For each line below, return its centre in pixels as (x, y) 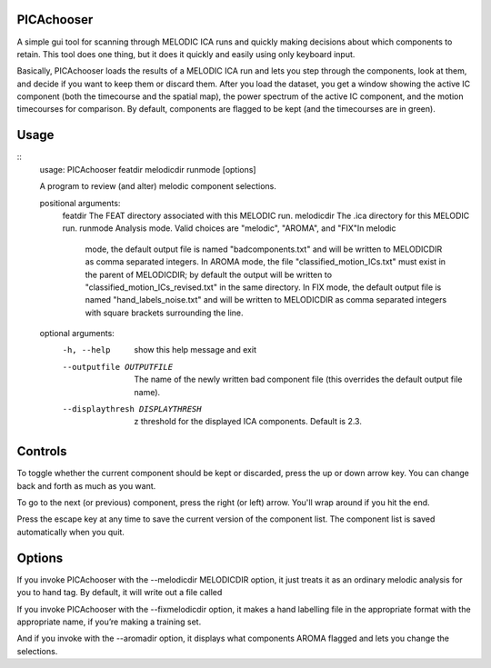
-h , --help (86, 350)
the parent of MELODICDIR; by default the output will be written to (208, 274)
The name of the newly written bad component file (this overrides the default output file (298, 379)
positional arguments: (80, 203)
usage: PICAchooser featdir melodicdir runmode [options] (148, 169)
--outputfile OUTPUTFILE (117, 367)
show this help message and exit (195, 350)
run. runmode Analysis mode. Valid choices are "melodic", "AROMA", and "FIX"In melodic (229, 228)
